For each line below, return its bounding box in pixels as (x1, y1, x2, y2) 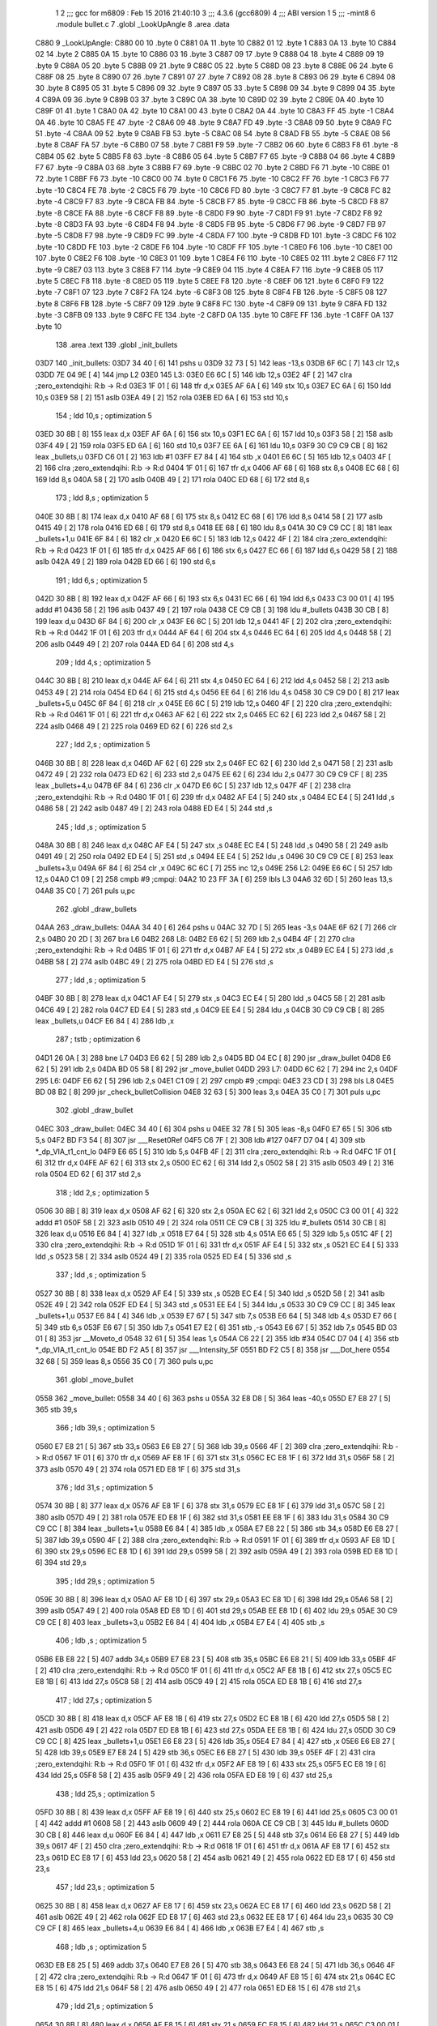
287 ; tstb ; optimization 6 (55, 1034, 141, 1045)
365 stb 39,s (35, 1404, 78, 1414)
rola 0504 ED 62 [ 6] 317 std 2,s (35, 1169, 142, 1179)
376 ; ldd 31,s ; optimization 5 (55, 1482, 154, 1492)
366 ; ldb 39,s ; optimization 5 (55, 1423, 155, 1433)
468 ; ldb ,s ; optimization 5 (55, 1942, 147, 1951)
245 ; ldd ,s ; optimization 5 (55, 822, 146, 831)
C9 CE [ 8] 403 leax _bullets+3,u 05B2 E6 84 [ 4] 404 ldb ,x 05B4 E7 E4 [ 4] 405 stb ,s (35, 1617, 325, 1626)
